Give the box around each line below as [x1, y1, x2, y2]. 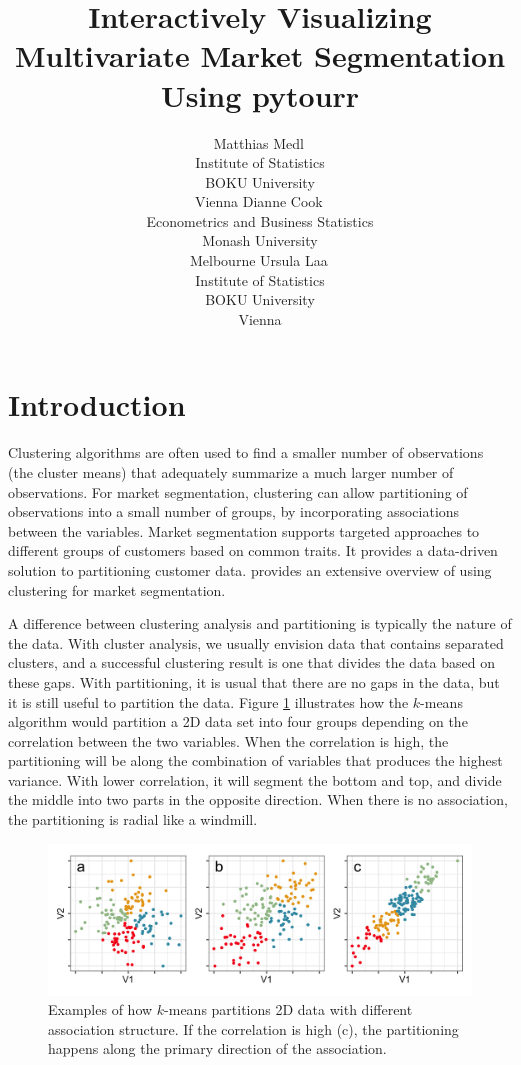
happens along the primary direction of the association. [48, 1038, 387, 1059]
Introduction [8, 384, 186, 425]
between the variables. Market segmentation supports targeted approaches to [8, 520, 480, 541]
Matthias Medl [213, 132, 304, 153]
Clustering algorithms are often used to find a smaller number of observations [8, 442, 484, 463]
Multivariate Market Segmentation [14, 35, 506, 76]
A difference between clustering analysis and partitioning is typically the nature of [8, 613, 512, 634]
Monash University [202, 230, 318, 251]
